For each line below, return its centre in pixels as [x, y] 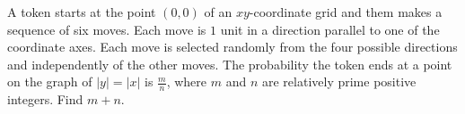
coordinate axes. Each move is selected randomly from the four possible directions [232, 47]
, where [187, 81]
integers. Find [45, 99]
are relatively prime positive [339, 81]
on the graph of [50, 81]
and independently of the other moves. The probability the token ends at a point [230, 64]
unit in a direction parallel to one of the [330, 29]
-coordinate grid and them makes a [346, 12]
